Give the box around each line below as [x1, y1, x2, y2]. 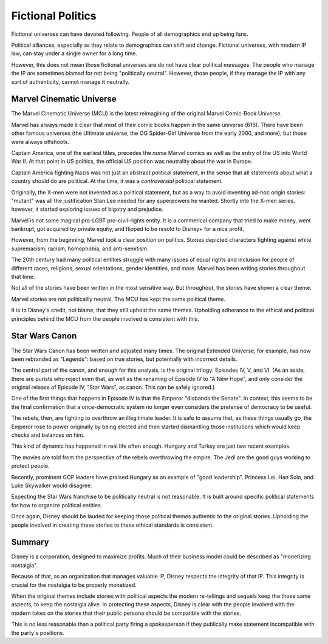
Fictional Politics [11, 9, 97, 22]
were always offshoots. [11, 138, 70, 145]
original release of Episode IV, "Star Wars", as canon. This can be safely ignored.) [11, 383, 215, 391]
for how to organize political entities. [11, 501, 103, 509]
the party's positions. [11, 629, 65, 636]
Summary [11, 537, 49, 547]
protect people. [11, 462, 50, 470]
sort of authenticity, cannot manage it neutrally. [11, 78, 130, 85]
